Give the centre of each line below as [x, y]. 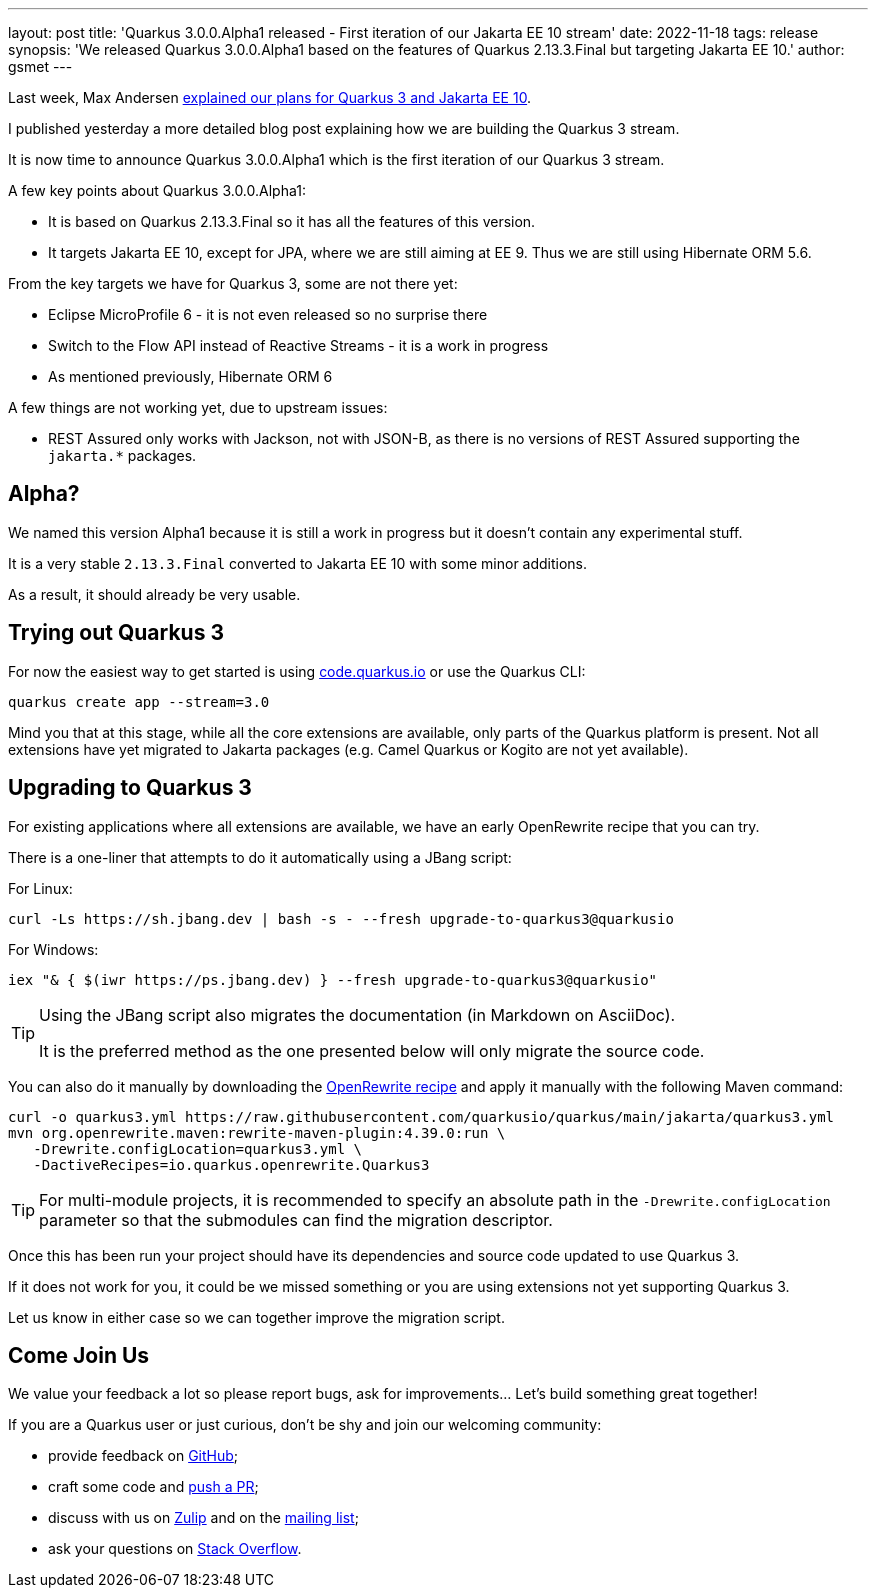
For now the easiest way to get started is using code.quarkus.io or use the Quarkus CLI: [297, 671]
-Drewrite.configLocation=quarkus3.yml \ [198, 1148]
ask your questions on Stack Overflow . [175, 1549]
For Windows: [53, 949]
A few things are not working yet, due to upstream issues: [198, 407]
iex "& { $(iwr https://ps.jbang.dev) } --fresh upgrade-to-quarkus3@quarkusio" [333, 979]
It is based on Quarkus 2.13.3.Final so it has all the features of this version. [292, 221]
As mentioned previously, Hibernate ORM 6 [190, 376]
